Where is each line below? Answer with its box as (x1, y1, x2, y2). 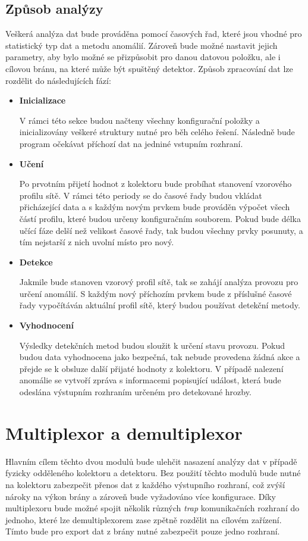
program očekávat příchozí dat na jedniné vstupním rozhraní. (19, 137, 243, 149)
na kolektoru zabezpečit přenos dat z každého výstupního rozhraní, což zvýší (5, 478, 285, 490)
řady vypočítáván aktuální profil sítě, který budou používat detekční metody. (19, 299, 300, 311)
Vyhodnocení (19, 319, 74, 332)
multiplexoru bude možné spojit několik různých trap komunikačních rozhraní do (5, 502, 300, 514)
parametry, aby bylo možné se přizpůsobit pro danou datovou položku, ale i (5, 51, 281, 63)
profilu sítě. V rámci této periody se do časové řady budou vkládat (19, 189, 262, 201)
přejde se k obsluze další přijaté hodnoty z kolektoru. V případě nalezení (19, 362, 284, 374)
